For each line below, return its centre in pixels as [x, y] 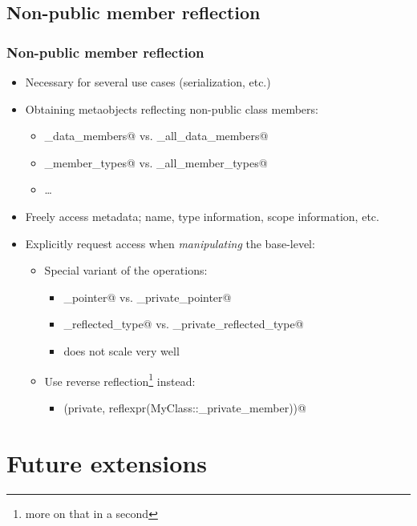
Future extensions [107, 462]
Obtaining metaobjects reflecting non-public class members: [172, 108]
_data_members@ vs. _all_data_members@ [156, 136]
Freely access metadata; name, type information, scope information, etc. [202, 216]
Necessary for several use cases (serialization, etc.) [148, 82]
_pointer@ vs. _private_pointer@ [148, 297]
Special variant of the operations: [126, 270]
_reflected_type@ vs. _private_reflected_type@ [184, 324]
